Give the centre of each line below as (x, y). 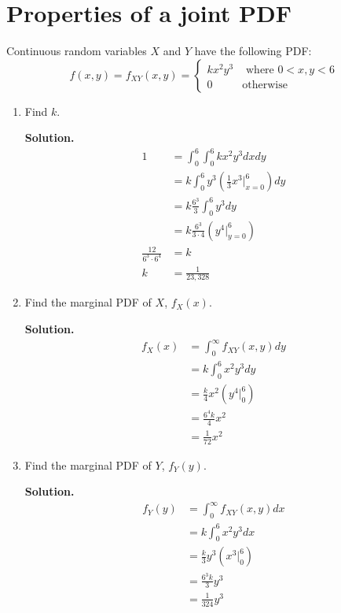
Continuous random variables (77, 51)
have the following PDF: (253, 51)
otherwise (265, 85)
